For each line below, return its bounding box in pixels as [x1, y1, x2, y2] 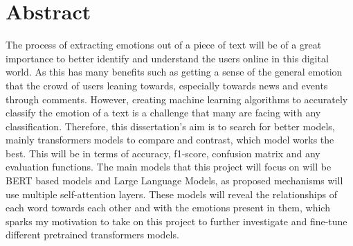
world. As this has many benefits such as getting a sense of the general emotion [6, 64, 343, 79]
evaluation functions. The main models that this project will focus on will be [6, 159, 332, 174]
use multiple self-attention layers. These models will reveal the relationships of [6, 186, 337, 201]
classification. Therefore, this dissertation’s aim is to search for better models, [6, 118, 335, 133]
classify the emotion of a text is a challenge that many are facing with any [6, 105, 321, 120]
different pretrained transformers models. [6, 227, 179, 242]
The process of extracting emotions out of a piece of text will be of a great [6, 37, 322, 52]
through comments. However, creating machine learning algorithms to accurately [6, 91, 348, 106]
